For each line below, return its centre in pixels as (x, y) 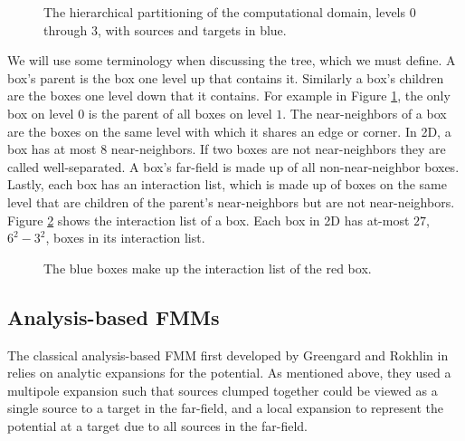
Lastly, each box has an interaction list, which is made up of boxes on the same (227, 184)
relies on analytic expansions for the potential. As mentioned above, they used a (229, 373)
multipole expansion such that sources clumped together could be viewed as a (223, 390)
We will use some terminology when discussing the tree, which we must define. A (232, 60)
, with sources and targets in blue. (192, 29)
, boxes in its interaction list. (125, 238)
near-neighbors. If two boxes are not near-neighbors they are (278, 149)
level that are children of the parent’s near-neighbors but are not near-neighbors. (231, 201)
